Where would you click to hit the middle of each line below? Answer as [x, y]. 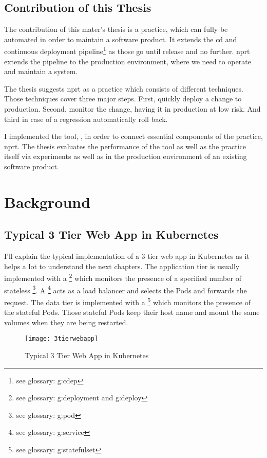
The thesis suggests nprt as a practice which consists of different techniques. [124, 88]
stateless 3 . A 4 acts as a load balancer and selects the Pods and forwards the [126, 289]
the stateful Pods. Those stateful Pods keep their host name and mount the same [132, 312]
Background [47, 201]
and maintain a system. [41, 71]
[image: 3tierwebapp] [62, 339]
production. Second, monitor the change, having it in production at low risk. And [132, 109]
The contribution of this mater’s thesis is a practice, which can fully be [116, 29]
